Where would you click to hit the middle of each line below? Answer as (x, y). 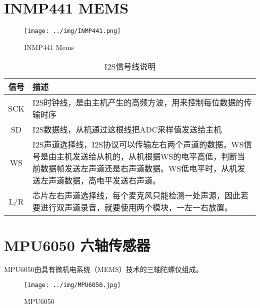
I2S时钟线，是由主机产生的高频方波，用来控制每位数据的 (138, 102)
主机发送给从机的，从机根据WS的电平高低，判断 (147, 156)
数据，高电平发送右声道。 (112, 180)
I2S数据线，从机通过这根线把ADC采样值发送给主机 (127, 129)
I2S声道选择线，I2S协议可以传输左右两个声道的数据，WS (138, 144)
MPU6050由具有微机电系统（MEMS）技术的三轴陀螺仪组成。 (103, 269)
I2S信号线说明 (130, 66)
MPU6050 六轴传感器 (77, 245)
